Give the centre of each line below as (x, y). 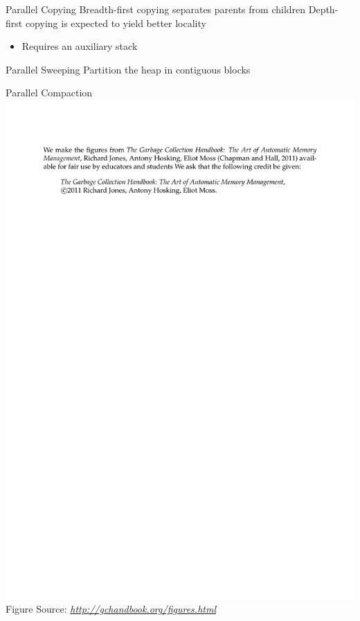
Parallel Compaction (49, 93)
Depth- (323, 9)
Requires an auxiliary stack (80, 46)
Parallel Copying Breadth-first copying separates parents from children (156, 9)
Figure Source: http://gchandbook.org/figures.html (111, 609)
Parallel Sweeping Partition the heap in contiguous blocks (128, 69)
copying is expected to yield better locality (116, 23)
